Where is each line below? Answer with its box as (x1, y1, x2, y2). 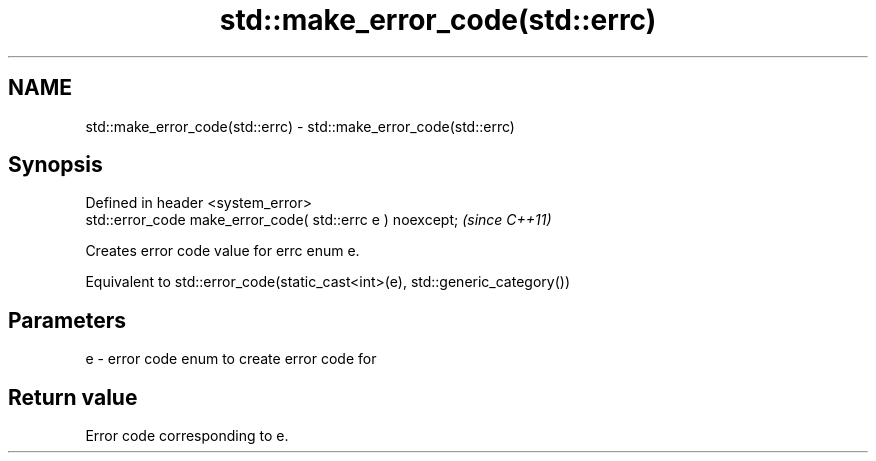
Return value (8, 384, 138, 410)
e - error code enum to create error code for (85, 350, 377, 368)
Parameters (8, 307, 126, 333)
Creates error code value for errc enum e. (85, 242, 360, 260)
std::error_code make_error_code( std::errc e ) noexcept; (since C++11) (85, 211, 552, 229)
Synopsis (8, 152, 103, 178)
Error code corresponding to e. (85, 427, 289, 445)
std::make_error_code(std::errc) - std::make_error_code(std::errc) (85, 117, 515, 135)
